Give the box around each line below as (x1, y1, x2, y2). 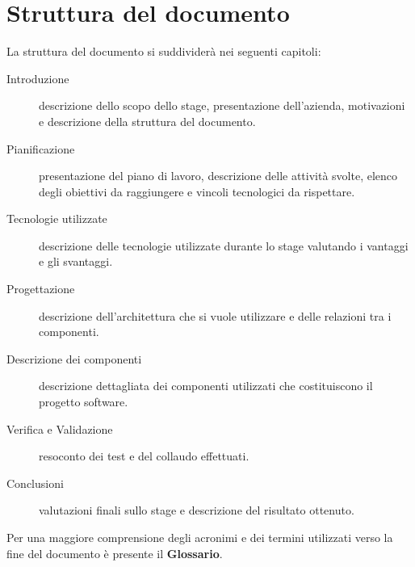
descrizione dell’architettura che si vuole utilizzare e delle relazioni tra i (39, 307, 392, 324)
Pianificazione (6, 140, 75, 157)
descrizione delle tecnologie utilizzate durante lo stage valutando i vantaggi (39, 237, 409, 254)
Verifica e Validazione (6, 420, 113, 437)
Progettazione (6, 280, 75, 297)
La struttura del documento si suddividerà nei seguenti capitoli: (6, 43, 321, 60)
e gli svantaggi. (39, 253, 113, 270)
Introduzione (6, 69, 69, 86)
